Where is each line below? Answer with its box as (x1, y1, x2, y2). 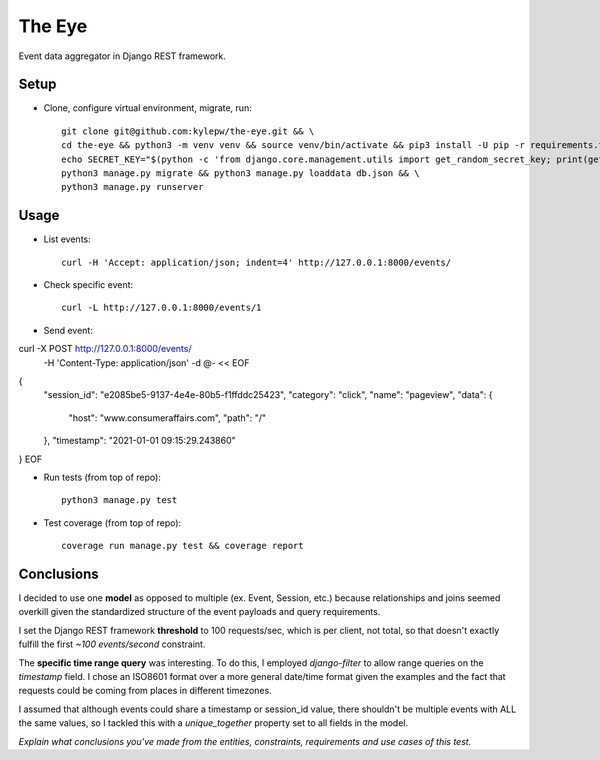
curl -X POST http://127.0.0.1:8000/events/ (18, 343, 192, 355)
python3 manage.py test (61, 495, 178, 506)
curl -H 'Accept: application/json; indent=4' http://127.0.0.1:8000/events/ (61, 256, 452, 268)
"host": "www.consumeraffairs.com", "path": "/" (68, 411, 267, 424)
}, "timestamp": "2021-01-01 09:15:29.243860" (43, 435, 237, 447)
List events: (43, 233, 91, 245)
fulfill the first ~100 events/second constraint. (18, 638, 206, 650)
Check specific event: (43, 279, 134, 291)
